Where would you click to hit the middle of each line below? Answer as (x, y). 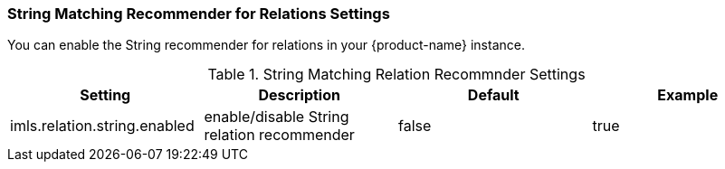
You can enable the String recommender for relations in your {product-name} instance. (266, 45)
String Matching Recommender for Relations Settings (199, 14)
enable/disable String (277, 117)
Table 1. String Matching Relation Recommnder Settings (396, 75)
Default (493, 95)
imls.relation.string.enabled (102, 126)
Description (299, 95)
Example (688, 95)
